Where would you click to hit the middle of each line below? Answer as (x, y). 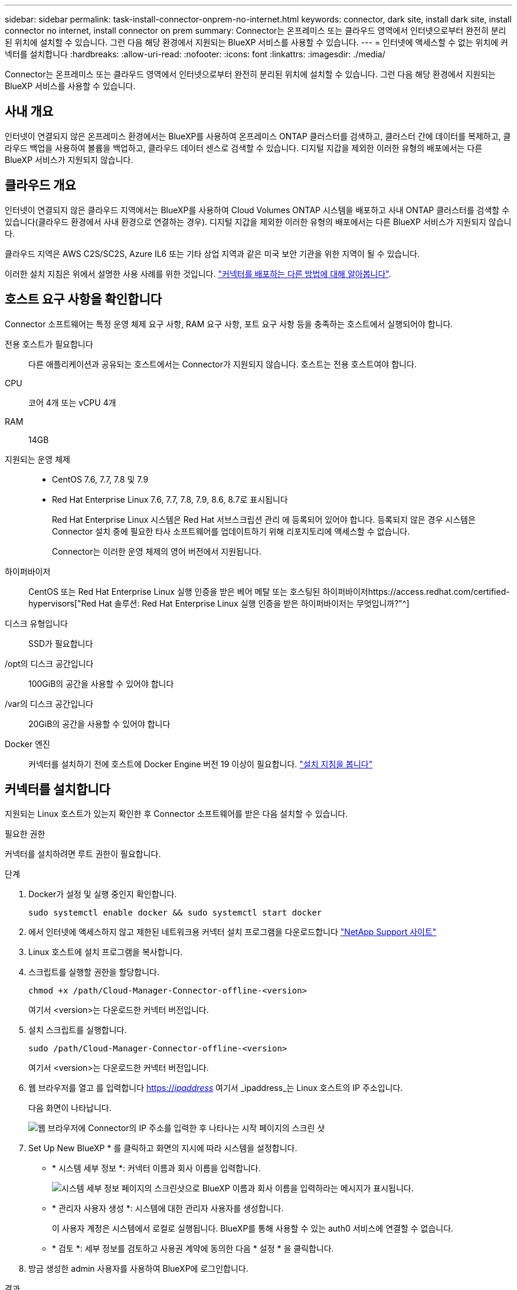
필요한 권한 (25, 834)
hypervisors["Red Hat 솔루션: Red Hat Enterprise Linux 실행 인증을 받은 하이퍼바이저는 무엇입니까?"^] (219, 603)
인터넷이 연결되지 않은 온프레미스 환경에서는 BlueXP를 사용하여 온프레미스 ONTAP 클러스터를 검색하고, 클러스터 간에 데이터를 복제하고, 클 (258, 136)
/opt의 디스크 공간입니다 (49, 663)
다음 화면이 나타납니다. (70, 1108)
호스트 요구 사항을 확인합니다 (84, 299)
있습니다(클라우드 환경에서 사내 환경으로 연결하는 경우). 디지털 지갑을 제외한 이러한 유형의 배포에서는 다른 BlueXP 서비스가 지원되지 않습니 (258, 221)
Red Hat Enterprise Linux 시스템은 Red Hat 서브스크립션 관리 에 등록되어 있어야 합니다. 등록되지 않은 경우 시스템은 (264, 519)
